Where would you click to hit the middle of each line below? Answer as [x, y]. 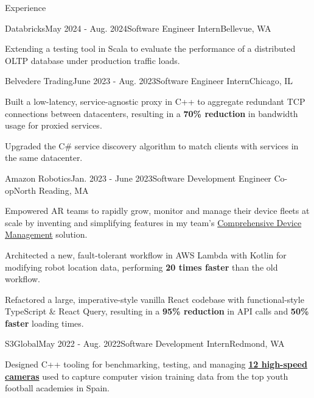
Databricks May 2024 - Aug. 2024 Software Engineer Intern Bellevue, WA [138, 28]
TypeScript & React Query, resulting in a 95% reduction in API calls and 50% [157, 311]
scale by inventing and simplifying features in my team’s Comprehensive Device [153, 222]
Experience [26, 7]
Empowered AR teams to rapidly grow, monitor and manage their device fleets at [157, 211]
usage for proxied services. [54, 125]
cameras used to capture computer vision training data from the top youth [147, 376]
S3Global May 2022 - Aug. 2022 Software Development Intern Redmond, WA [145, 343]
